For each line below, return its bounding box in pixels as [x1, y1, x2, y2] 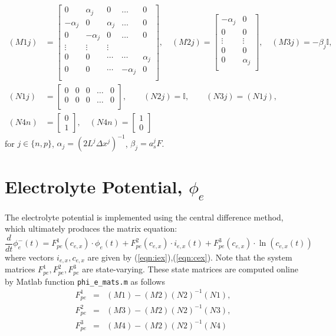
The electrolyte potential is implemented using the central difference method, [5, 210, 284, 223]
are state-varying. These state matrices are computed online [82, 263, 298, 275]
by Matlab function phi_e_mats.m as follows [5, 275, 165, 287]
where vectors [5, 251, 54, 263]
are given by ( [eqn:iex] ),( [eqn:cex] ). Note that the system [87, 251, 292, 263]
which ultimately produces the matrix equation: [5, 222, 177, 235]
